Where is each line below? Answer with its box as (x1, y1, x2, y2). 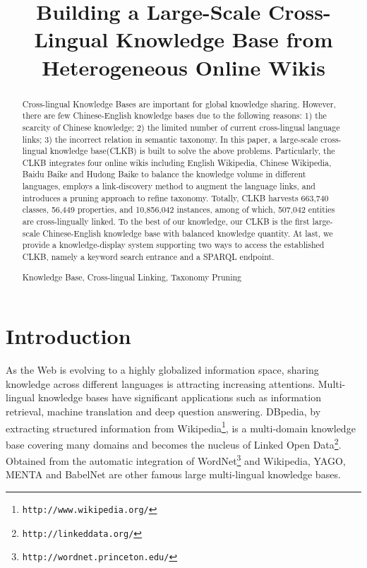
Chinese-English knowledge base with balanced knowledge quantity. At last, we (42, 227, 333, 239)
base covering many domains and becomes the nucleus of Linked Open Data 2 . (6, 434, 342, 451)
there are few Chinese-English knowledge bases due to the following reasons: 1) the (22, 110, 327, 122)
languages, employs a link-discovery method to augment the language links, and (22, 180, 315, 192)
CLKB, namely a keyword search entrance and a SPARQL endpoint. (22, 251, 275, 263)
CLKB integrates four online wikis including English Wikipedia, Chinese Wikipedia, (22, 156, 332, 168)
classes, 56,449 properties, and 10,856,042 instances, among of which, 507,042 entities (22, 203, 335, 215)
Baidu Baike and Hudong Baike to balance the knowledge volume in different (22, 168, 306, 180)
